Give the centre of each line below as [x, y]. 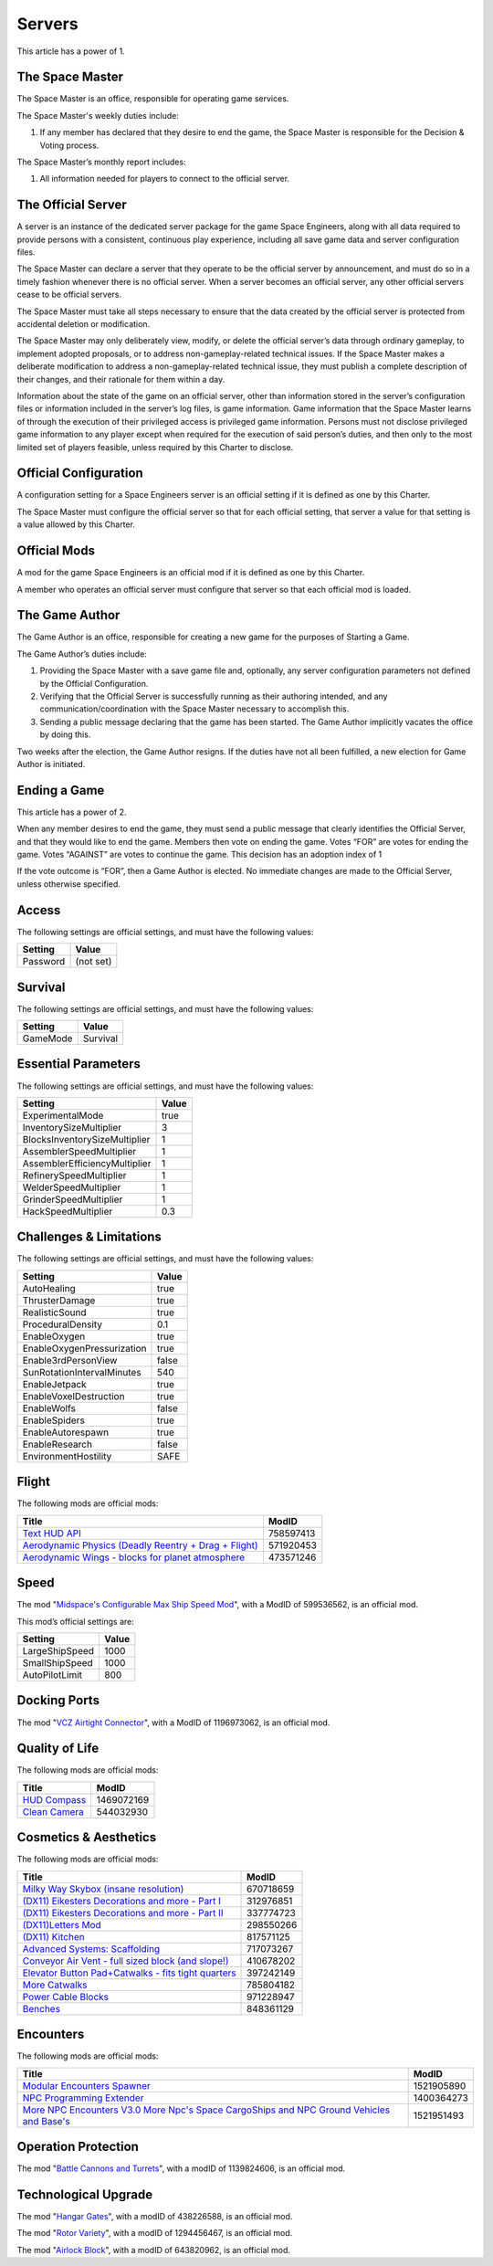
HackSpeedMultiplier [68, 1211]
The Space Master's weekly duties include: [98, 115]
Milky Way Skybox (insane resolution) [103, 1889]
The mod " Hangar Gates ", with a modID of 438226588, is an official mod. [155, 2217]
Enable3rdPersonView [70, 1360]
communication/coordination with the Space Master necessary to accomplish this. [194, 709]
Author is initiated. [51, 764]
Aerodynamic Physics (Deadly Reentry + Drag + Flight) [140, 1545]
